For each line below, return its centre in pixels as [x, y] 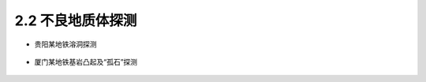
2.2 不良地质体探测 [76, 20]
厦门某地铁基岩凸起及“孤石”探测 [86, 61]
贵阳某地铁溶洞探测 [65, 44]
